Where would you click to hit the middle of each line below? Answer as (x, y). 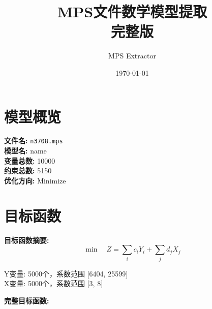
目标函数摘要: (27, 240)
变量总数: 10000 (30, 160)
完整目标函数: (27, 300)
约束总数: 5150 (28, 171)
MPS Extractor (132, 56)
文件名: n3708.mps (34, 141)
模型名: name (25, 151)
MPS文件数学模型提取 (132, 11)
